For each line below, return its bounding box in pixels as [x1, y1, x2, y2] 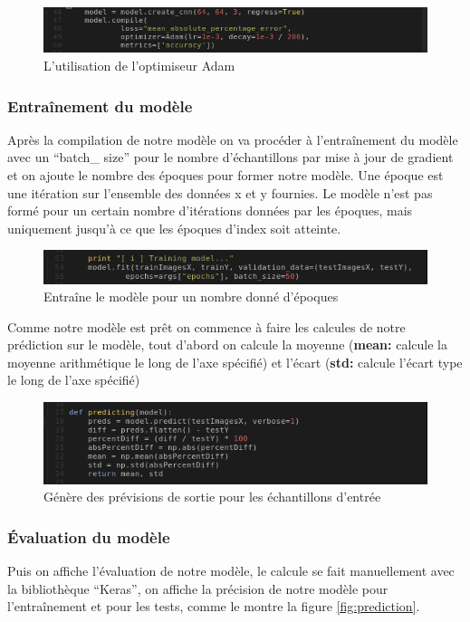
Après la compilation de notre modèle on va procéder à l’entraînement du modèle [7, 129, 458, 148]
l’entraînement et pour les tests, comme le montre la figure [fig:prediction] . [7, 597, 420, 616]
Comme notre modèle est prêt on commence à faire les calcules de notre [7, 317, 406, 336]
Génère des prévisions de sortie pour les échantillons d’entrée [43, 487, 381, 506]
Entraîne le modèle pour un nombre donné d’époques [43, 287, 339, 306]
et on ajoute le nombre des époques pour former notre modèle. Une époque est [7, 166, 444, 185]
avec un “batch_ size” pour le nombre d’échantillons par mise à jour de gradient [7, 148, 454, 167]
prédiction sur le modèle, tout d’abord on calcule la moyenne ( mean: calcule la [7, 335, 447, 354]
